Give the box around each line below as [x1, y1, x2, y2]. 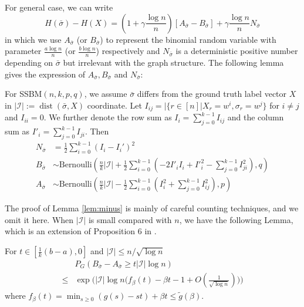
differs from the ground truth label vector [137, 87, 287, 100]
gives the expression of [5, 68, 86, 80]
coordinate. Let [87, 99, 142, 111]
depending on [5, 56, 53, 69]
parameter [5, 45, 42, 57]
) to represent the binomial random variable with [100, 33, 276, 45]
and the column [227, 111, 284, 123]
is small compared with [88, 213, 172, 225]
